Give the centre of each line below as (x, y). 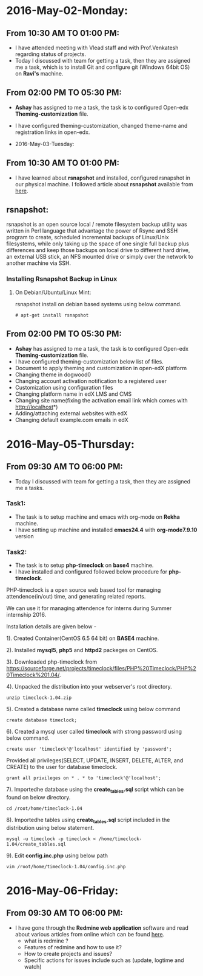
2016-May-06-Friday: (62, 890)
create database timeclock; (42, 720)
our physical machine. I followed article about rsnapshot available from (104, 184)
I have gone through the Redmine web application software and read (102, 928)
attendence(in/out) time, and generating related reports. (76, 597)
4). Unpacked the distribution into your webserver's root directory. (89, 687)
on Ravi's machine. (39, 73)
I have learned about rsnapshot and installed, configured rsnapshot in (103, 178)
